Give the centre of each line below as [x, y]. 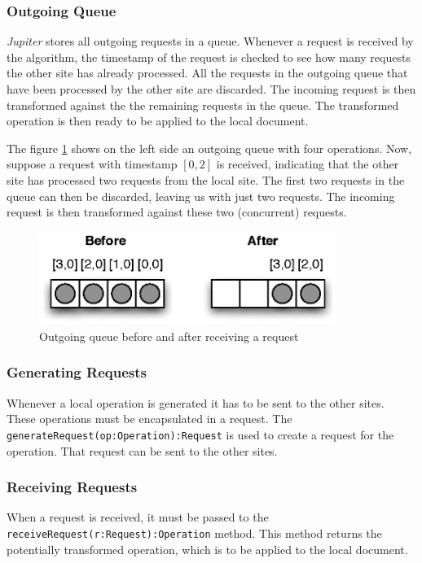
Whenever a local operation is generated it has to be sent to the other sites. [196, 402]
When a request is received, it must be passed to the [138, 517]
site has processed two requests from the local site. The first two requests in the [206, 179]
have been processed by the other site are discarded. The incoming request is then [211, 89]
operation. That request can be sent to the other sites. [142, 450]
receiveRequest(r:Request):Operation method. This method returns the [194, 532]
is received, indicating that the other [308, 164]
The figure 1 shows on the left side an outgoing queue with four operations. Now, [209, 148]
